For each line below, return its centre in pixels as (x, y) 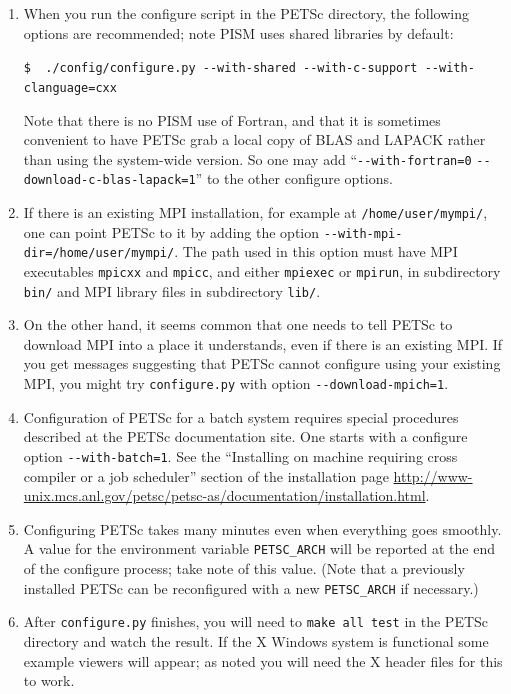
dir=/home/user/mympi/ (99, 253)
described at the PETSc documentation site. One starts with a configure (245, 436)
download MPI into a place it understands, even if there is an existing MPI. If (263, 343)
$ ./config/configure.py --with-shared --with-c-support (220, 68)
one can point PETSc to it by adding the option (171, 231)
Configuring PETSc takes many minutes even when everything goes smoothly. (262, 528)
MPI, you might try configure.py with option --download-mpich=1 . (236, 383)
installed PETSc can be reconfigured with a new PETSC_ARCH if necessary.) (251, 587)
